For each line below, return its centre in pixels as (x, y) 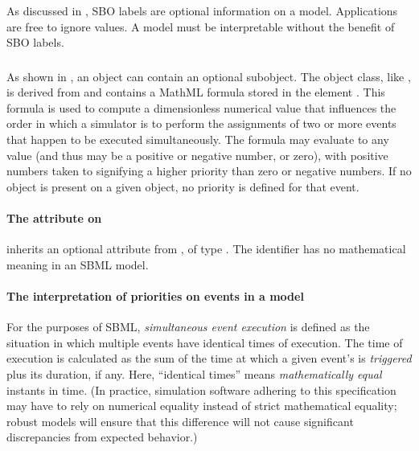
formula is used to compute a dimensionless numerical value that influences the (201, 107)
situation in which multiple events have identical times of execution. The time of (205, 342)
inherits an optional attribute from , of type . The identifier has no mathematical (206, 249)
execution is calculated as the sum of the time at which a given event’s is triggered (209, 358)
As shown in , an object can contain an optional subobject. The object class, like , (209, 76)
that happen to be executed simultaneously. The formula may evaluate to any (198, 139)
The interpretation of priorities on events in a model (155, 296)
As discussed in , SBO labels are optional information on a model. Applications (202, 10)
